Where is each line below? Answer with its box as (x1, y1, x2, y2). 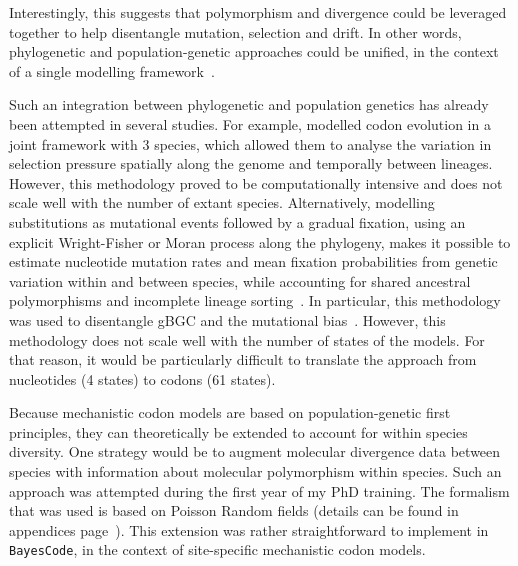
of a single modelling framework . (9, 60, 215, 81)
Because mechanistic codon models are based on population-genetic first (9, 402, 451, 423)
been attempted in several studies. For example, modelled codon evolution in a (9, 113, 491, 134)
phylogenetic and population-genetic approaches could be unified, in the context (9, 41, 499, 62)
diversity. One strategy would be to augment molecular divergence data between (9, 441, 501, 462)
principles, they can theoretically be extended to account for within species (9, 421, 468, 442)
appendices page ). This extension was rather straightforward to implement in (9, 519, 489, 540)
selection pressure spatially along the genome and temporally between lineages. (9, 153, 493, 174)
